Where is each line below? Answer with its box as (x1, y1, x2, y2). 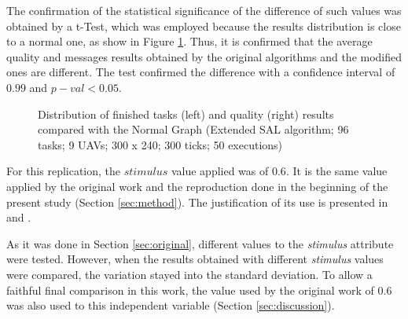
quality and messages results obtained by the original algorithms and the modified (6, 48, 402, 64)
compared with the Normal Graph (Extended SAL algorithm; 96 (38, 121, 349, 137)
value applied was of (171, 163, 269, 179)
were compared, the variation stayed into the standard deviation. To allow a (6, 266, 373, 282)
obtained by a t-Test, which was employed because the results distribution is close (6, 17, 401, 34)
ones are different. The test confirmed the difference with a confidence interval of (6, 64, 395, 80)
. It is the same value (285, 163, 388, 179)
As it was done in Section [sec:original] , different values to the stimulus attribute (6, 235, 394, 251)
